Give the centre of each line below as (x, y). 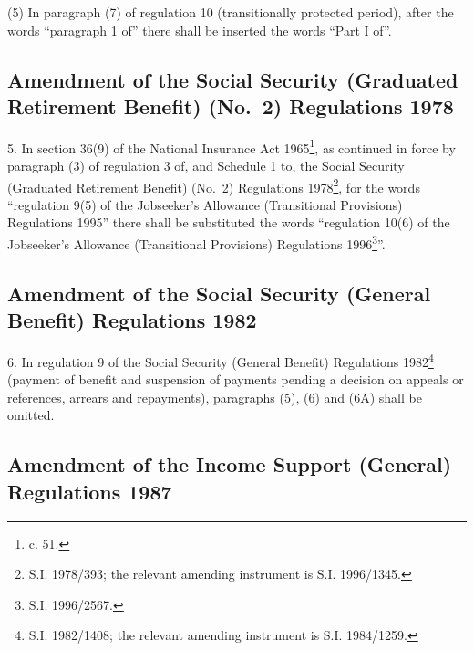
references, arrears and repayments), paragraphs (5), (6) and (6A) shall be (215, 397)
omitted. (31, 415)
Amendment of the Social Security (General (219, 293)
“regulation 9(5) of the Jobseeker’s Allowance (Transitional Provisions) (205, 204)
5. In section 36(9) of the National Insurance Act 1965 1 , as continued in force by (232, 146)
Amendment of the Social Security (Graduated (233, 79)
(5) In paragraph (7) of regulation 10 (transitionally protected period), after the (231, 12)
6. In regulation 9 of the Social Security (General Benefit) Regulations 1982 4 (221, 360)
